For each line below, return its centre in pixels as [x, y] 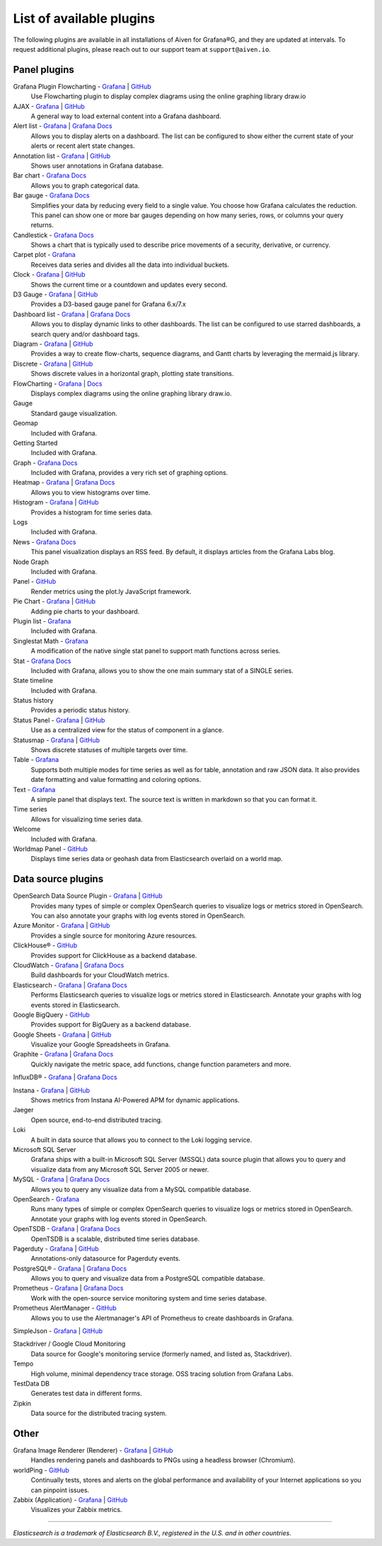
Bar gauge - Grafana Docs [51, 195]
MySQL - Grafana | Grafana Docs [61, 1179]
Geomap [25, 423]
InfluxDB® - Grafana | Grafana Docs [65, 1077]
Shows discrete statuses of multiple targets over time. [109, 750]
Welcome [27, 829]
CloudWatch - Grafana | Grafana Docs [69, 965]
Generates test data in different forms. [86, 1393]
